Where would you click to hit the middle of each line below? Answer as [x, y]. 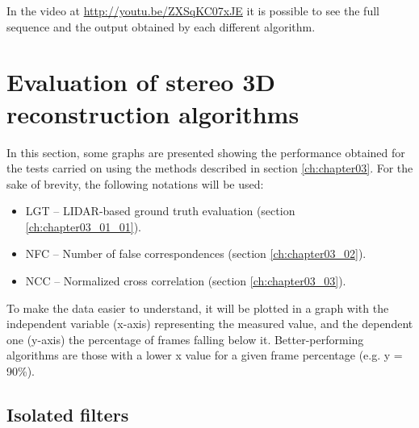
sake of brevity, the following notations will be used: [135, 183]
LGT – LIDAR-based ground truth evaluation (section [160, 211]
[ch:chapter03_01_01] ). [83, 226]
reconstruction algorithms [153, 113]
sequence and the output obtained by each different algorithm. [161, 26]
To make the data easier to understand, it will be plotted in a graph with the [198, 307]
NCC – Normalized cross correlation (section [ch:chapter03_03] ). [186, 281]
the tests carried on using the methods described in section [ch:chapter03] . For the [210, 168]
